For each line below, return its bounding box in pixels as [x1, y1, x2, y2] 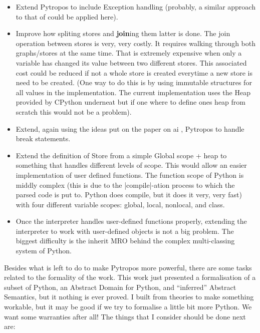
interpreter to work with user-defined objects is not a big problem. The [16, 225, 234, 236]
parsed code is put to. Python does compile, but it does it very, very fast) [16, 189, 242, 200]
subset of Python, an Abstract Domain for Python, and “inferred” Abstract [4, 281, 236, 292]
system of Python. [16, 245, 72, 256]
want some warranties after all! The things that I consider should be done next [4, 311, 246, 321]
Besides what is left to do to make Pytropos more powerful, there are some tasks [4, 262, 252, 272]
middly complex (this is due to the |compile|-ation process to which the [16, 179, 235, 190]
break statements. [16, 133, 71, 144]
